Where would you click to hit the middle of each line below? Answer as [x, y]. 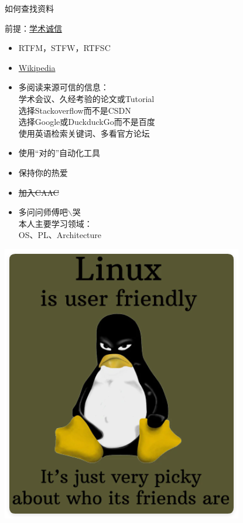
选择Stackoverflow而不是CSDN [75, 110]
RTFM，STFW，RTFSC [64, 48]
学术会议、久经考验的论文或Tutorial [86, 98]
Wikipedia [37, 67]
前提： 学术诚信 [33, 28]
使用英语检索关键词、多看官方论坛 [84, 133]
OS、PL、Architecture [60, 235]
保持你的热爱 [43, 172]
